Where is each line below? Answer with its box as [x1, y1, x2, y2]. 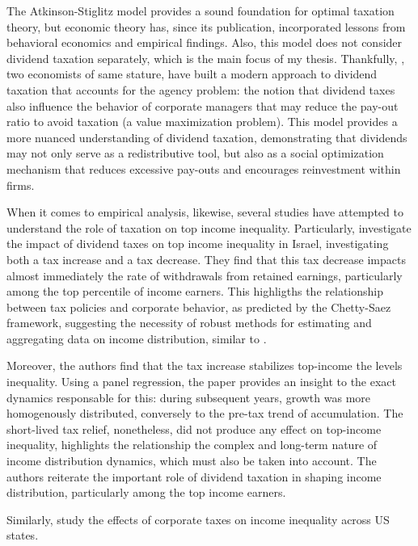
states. [6, 527, 39, 544]
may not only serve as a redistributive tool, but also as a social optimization [6, 145, 384, 162]
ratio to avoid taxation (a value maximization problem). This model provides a [6, 113, 398, 130]
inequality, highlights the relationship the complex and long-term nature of [6, 436, 378, 453]
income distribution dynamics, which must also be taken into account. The [6, 452, 377, 469]
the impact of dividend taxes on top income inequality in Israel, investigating [6, 235, 389, 252]
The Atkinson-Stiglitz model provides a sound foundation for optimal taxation [6, 2, 395, 19]
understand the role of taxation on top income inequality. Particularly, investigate [6, 219, 412, 236]
